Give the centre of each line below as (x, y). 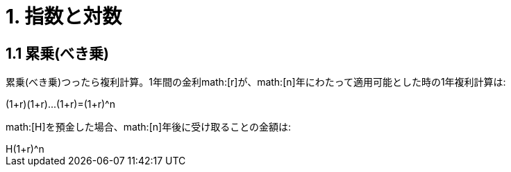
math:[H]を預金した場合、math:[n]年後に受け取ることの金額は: (149, 127)
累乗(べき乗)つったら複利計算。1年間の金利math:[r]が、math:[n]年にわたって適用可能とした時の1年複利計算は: (256, 82)
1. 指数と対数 (64, 17)
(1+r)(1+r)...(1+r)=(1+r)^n (60, 104)
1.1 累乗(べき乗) (58, 53)
